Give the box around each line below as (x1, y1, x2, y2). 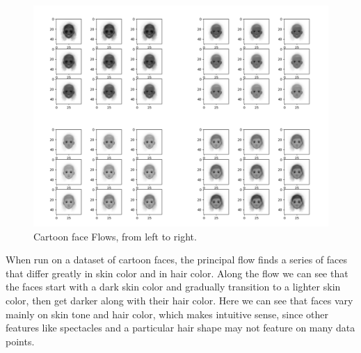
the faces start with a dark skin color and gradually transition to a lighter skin (6, 279, 341, 294)
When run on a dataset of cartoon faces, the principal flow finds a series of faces (6, 252, 347, 267)
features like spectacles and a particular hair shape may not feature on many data (6, 320, 355, 335)
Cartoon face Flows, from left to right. (33, 229, 197, 243)
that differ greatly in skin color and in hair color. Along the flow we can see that (6, 265, 348, 280)
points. (6, 334, 35, 348)
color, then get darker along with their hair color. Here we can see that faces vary (6, 293, 353, 307)
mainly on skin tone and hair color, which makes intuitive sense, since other (6, 306, 329, 321)
